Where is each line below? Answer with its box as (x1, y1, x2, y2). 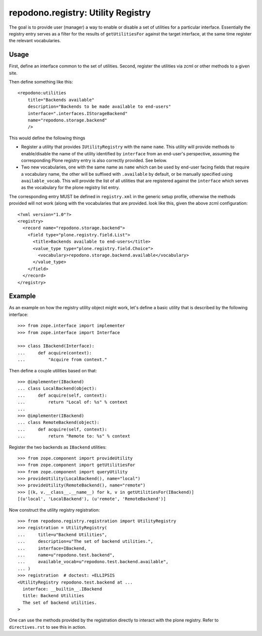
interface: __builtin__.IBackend (22, 586, 102, 592)
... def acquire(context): (17, 350, 92, 355)
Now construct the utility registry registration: (9, 507, 100, 513)
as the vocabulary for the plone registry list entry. (21, 184, 120, 190)
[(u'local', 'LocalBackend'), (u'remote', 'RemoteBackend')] (17, 496, 166, 502)
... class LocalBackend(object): (17, 386, 97, 391)
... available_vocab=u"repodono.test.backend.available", (17, 559, 169, 565)
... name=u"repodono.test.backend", (17, 552, 115, 558)
